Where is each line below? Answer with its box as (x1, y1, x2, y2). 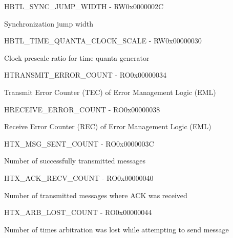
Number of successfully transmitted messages (4, 155, 145, 166)
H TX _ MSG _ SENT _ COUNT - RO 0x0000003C (4, 138, 154, 149)
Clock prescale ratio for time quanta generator (4, 52, 150, 63)
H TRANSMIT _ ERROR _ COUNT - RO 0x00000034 (4, 69, 166, 80)
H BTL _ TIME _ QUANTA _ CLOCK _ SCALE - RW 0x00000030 (4, 35, 202, 46)
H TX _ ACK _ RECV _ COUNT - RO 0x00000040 (4, 172, 154, 183)
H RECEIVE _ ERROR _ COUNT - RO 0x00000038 (4, 104, 160, 114)
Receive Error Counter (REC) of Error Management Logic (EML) (4, 121, 211, 132)
